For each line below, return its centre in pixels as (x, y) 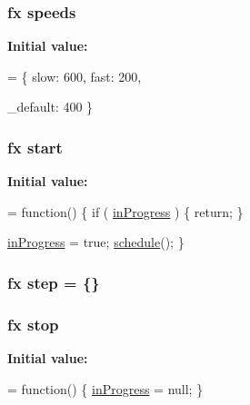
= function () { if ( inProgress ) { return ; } (125, 211)
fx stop (33, 324)
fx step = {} (54, 282)
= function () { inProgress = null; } (105, 388)
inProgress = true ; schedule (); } (96, 242)
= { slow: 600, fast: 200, (75, 76)
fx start (35, 147)
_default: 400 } (50, 107)
